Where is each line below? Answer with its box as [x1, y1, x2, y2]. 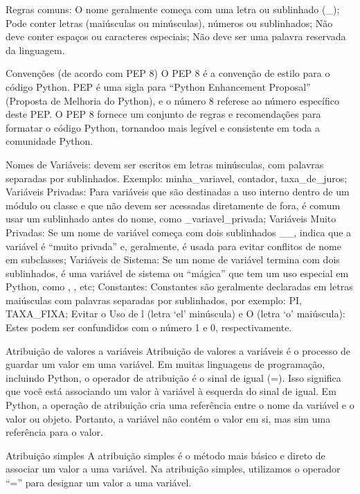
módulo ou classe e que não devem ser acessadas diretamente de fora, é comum [6, 197, 341, 212]
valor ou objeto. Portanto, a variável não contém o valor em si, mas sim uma [6, 411, 331, 425]
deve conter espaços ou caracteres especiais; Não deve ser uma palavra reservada [6, 29, 346, 44]
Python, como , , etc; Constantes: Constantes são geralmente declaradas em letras [6, 279, 353, 294]
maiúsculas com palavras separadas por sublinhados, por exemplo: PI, [6, 292, 302, 307]
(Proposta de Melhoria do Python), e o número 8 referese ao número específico [6, 93, 339, 107]
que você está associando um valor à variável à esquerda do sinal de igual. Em [6, 384, 336, 398]
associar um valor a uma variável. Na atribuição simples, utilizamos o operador [6, 461, 341, 476]
